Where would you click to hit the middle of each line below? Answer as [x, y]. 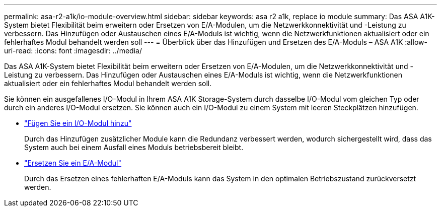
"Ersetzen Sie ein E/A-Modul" [73, 163]
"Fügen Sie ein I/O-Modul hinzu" [78, 123]
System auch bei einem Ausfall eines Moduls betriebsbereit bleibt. [134, 147]
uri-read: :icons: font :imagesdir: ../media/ [73, 51]
